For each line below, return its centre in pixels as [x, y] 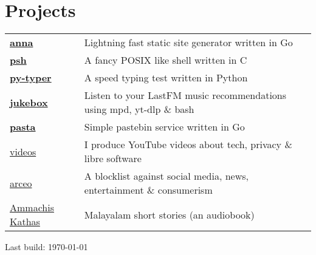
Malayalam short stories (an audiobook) [169, 214]
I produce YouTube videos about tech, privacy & [188, 144]
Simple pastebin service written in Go [164, 127]
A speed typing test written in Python [166, 78]
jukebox [29, 102]
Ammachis [32, 208]
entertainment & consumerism [148, 190]
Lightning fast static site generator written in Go [188, 42]
